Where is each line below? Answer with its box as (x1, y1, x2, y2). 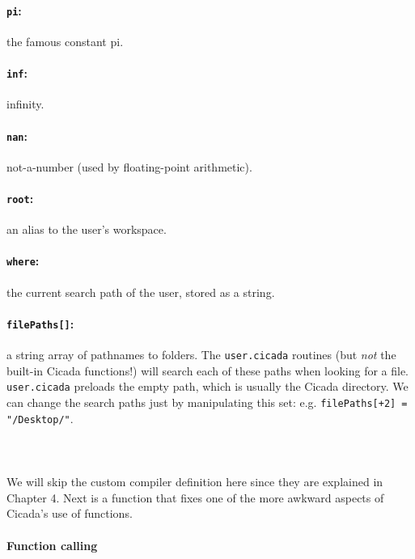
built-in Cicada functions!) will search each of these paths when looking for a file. (6, 362, 409, 379)
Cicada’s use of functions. (6, 505, 133, 522)
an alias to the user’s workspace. (6, 221, 167, 238)
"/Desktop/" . (6, 409, 74, 426)
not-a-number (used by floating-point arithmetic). (6, 158, 252, 175)
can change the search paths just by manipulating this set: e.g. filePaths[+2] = (6, 394, 408, 411)
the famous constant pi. (6, 32, 124, 49)
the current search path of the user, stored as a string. (6, 283, 275, 300)
